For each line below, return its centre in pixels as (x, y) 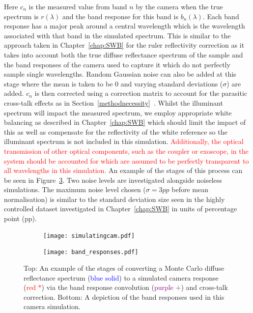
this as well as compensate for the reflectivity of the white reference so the (116, 131)
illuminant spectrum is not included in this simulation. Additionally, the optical (124, 141)
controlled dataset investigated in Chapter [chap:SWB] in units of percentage (121, 209)
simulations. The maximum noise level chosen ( (75, 189)
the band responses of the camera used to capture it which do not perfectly (117, 64)
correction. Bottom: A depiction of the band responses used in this (124, 297)
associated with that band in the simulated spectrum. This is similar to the (117, 35)
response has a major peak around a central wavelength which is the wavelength (125, 26)
